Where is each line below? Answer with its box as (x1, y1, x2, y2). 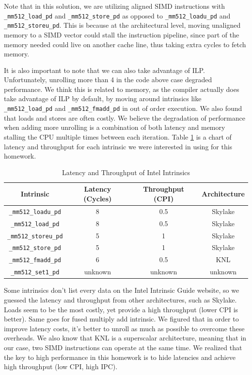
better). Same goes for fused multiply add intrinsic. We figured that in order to (4, 314, 239, 324)
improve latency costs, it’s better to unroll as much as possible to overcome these (4, 323, 245, 333)
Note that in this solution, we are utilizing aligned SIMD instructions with (4, 1, 225, 11)
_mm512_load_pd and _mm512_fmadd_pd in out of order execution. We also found (4, 103, 242, 113)
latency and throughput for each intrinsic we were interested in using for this (4, 141, 233, 151)
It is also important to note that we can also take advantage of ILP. (4, 65, 205, 75)
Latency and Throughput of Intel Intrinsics (62, 167, 190, 177)
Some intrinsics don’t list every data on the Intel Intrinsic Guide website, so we (4, 285, 239, 295)
